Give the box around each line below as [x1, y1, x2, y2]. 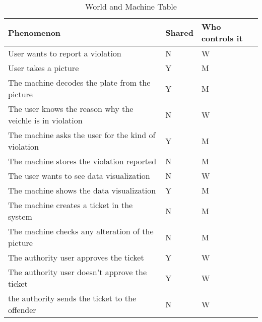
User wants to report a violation [8, 47, 121, 59]
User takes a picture [8, 62, 79, 74]
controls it [201, 32, 243, 44]
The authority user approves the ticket [8, 251, 144, 263]
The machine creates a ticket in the [8, 199, 133, 211]
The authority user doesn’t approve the [8, 266, 147, 278]
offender [8, 304, 36, 315]
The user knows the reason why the [8, 103, 134, 114]
